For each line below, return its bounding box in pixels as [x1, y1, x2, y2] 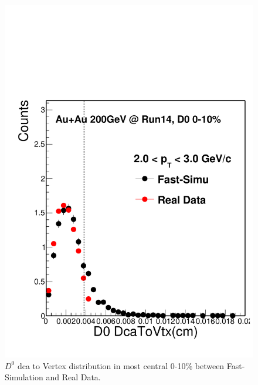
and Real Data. [46, 371, 101, 383]
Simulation [5, 371, 43, 383]
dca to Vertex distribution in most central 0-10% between [17, 359, 225, 371]
